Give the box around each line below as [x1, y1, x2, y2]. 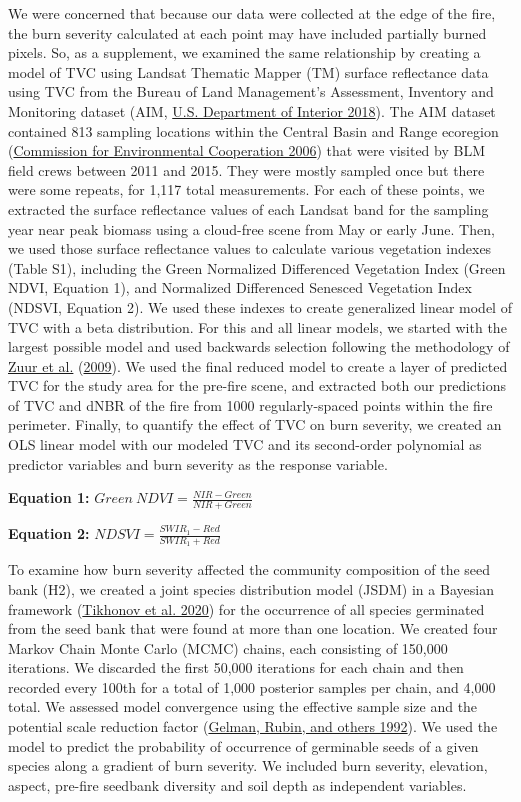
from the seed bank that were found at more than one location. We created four [8, 618, 498, 639]
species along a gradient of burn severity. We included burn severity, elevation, [8, 755, 488, 776]
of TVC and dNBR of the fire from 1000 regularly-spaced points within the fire [8, 394, 493, 415]
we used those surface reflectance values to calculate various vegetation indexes [8, 238, 492, 259]
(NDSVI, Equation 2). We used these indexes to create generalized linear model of [8, 296, 512, 317]
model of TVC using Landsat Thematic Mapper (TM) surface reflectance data [8, 61, 489, 82]
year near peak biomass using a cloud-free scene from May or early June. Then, [8, 218, 495, 239]
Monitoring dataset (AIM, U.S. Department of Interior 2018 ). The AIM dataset [8, 100, 496, 121]
